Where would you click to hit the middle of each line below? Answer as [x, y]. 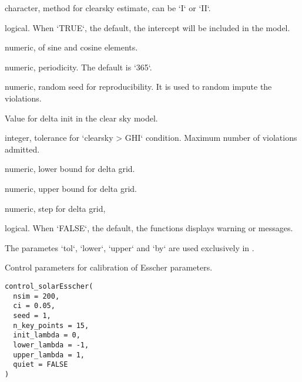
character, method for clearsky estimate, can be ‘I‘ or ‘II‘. [108, 8]
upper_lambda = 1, [49, 355]
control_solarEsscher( [49, 286]
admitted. [22, 149]
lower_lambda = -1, [51, 345]
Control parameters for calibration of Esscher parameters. [109, 267]
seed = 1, [32, 315]
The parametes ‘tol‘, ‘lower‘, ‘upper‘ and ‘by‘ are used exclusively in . [130, 247]
